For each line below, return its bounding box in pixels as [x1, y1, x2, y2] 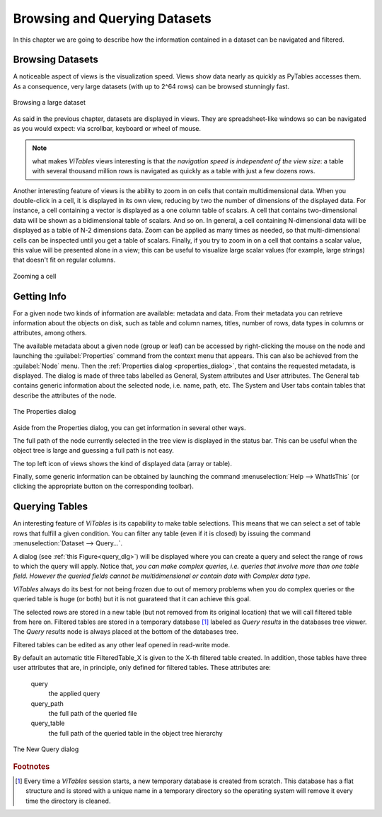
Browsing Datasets [13, 54, 99, 66]
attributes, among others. [13, 329, 88, 337]
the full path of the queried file [48, 709, 137, 718]
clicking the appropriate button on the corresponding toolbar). [13, 482, 194, 491]
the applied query [48, 690, 100, 698]
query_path [30, 699, 64, 707]
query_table [30, 719, 65, 728]
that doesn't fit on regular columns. [13, 255, 116, 265]
